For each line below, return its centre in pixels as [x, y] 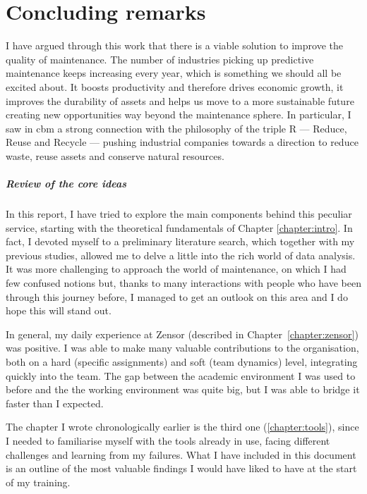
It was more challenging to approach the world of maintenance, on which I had [176, 269]
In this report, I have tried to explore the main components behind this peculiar [179, 214]
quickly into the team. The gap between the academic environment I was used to [181, 375]
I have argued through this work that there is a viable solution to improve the [174, 45]
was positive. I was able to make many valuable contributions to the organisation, [182, 348]
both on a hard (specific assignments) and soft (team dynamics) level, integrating [182, 361]
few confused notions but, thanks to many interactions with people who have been [183, 283]
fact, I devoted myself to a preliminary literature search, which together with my [180, 241]
